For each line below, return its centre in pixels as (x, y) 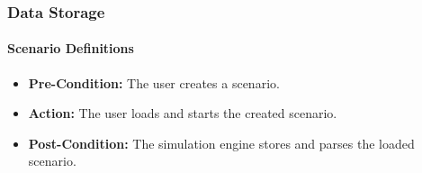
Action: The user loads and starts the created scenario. (183, 113)
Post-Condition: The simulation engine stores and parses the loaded (221, 143)
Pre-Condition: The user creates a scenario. (154, 82)
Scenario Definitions (71, 48)
